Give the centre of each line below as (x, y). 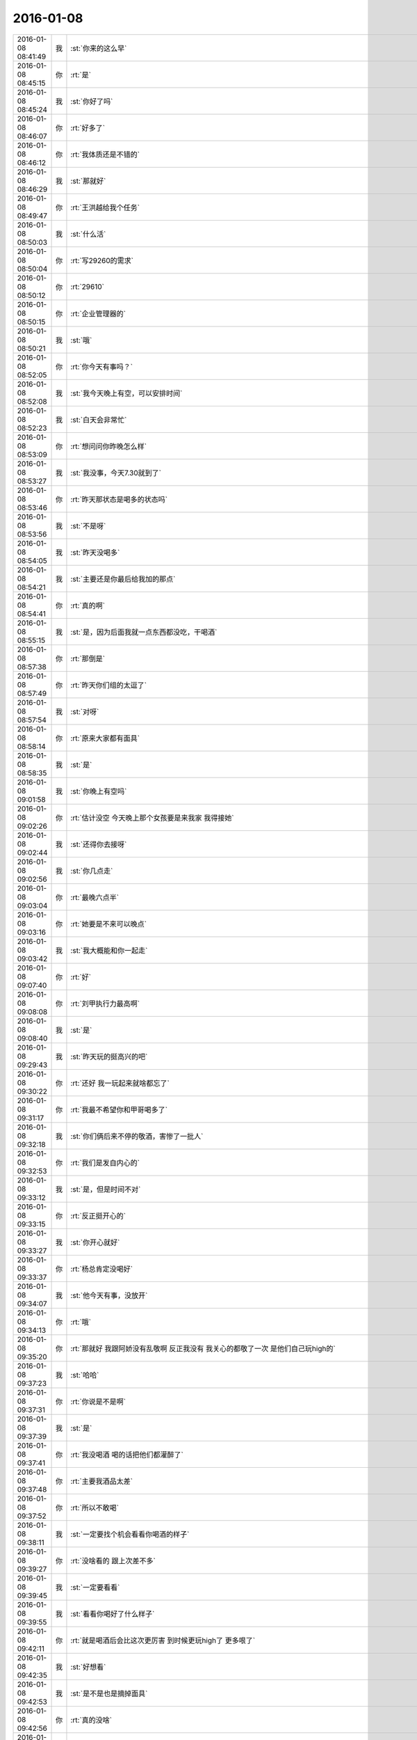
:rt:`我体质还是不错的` (105, 155)
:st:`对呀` (85, 711)
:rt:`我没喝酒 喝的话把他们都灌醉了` (127, 1455)
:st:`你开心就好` (95, 1242)
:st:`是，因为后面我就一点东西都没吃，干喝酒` (144, 632)
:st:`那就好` (88, 181)
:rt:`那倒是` (88, 658)
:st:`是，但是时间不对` (106, 1189)
